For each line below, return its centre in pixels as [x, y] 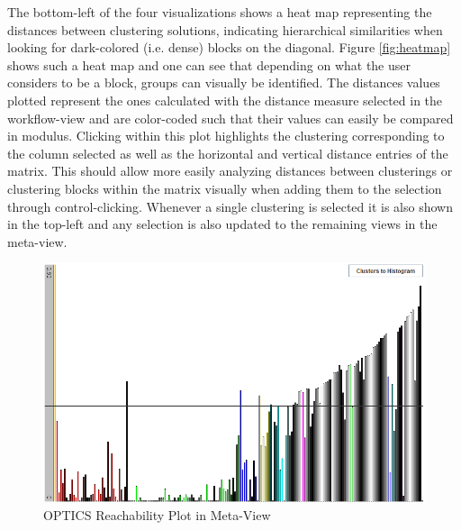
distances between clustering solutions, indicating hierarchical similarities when [225, 29]
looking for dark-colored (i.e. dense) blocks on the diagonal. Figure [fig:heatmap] [229, 47]
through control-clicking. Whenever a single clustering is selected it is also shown [230, 206]
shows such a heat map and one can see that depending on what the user [209, 64]
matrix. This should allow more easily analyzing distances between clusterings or [230, 171]
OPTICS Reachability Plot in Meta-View [157, 515]
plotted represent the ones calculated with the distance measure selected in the [225, 100]
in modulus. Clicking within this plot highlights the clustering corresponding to [226, 136]
